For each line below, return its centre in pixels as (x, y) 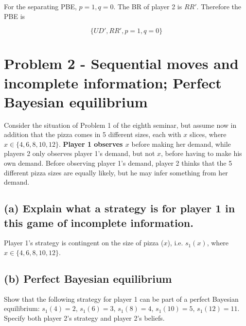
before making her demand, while (181, 144)
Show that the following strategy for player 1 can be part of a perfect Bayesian (121, 299)
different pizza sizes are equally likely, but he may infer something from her (116, 172)
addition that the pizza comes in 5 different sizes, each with (93, 134)
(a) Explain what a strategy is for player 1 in (120, 208)
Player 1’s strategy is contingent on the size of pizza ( (84, 243)
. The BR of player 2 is (148, 6)
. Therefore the (219, 6)
